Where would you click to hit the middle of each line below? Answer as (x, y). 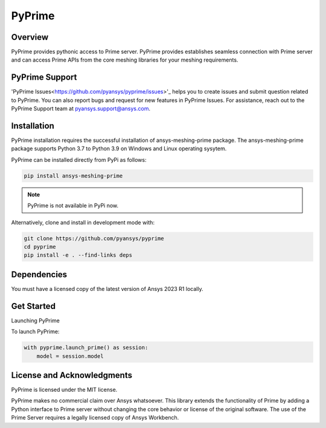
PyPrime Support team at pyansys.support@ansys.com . (81, 109)
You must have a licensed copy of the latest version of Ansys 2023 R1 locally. (107, 289)
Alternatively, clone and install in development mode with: (83, 222)
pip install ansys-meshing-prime (73, 176)
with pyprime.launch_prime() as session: (86, 348)
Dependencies (39, 274)
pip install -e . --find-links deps (78, 255)
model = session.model (70, 356)
